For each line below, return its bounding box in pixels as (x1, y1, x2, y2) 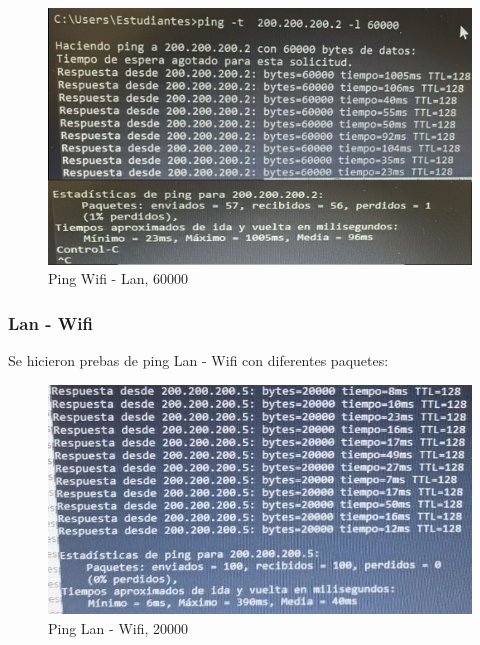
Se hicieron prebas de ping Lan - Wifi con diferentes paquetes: (8, 350, 389, 371)
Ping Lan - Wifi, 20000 (48, 617, 189, 638)
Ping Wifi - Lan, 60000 (48, 268, 189, 289)
